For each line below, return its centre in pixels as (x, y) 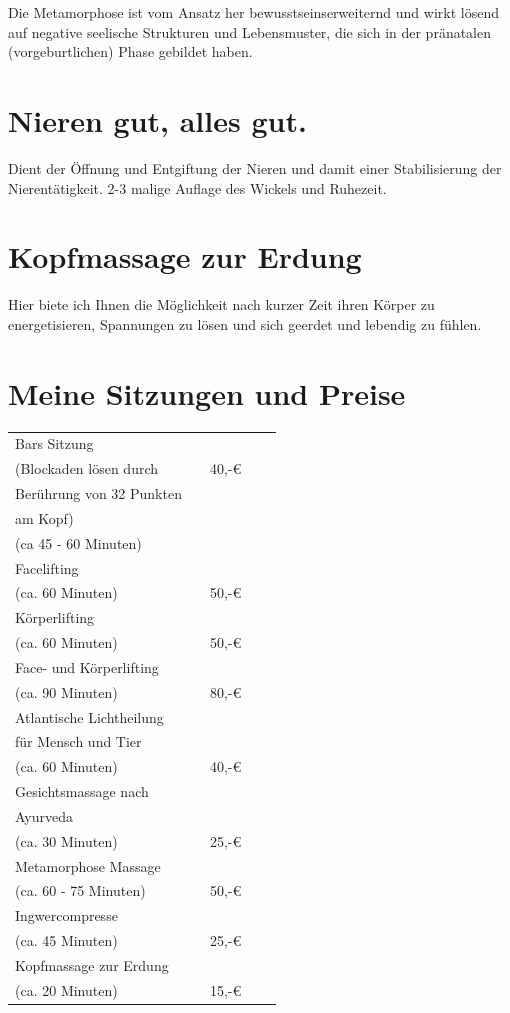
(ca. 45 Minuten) (66, 940)
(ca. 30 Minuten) (66, 840)
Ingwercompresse (66, 915)
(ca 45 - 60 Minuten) (78, 542)
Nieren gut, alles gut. (157, 119)
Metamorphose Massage (88, 865)
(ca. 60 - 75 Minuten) (80, 890)
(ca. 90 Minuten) (66, 691)
